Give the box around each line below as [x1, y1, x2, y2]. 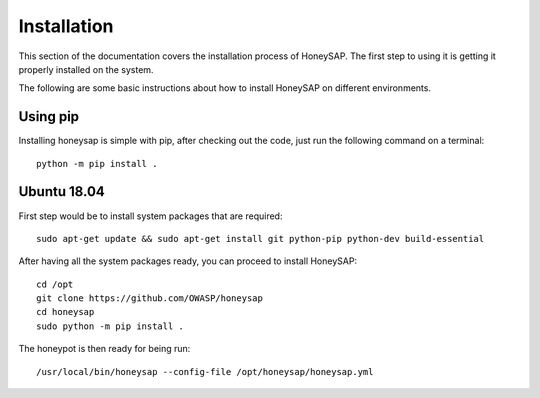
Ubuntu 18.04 [18, 183, 105, 200]
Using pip [18, 108, 80, 125]
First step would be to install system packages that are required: [18, 210, 283, 222]
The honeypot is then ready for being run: [18, 343, 191, 355]
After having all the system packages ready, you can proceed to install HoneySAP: [18, 255, 358, 267]
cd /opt [36, 278, 74, 290]
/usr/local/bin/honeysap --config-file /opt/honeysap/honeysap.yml [36, 366, 374, 377]
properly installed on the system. [18, 63, 154, 75]
